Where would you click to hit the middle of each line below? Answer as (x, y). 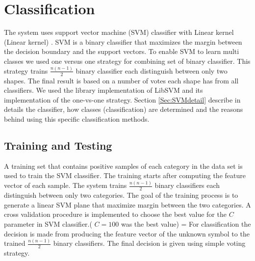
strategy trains (26, 70)
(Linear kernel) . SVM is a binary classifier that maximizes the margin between (123, 41)
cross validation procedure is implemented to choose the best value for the (115, 214)
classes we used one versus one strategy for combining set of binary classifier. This (127, 61)
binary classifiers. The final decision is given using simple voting (149, 243)
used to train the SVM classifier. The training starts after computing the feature (125, 175)
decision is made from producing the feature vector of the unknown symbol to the (127, 233)
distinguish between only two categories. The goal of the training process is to (121, 195)
